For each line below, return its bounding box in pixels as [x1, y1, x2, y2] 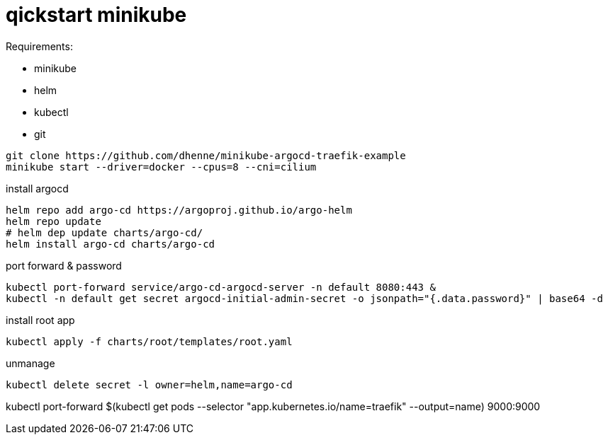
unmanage [6, 357, 55, 369]
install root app [6, 313, 75, 326]
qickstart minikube [6, 3, 187, 27]
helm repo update [6, 215, 101, 227]
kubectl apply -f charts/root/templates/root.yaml [6, 335, 293, 347]
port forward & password [6, 259, 122, 272]
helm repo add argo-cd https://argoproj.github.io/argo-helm [6, 204, 352, 216]
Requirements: [6, 40, 73, 52]
